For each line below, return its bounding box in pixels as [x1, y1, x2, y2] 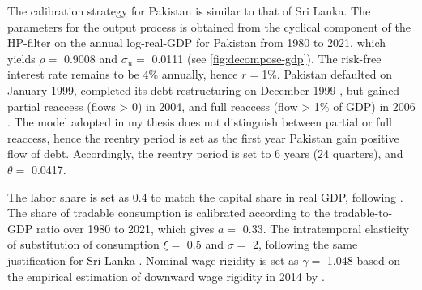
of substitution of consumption [7, 236, 160, 253]
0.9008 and [63, 49, 118, 66]
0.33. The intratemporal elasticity [242, 220, 410, 237]
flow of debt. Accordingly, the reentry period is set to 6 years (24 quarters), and [7, 145, 403, 162]
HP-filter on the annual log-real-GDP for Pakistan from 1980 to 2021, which [7, 34, 386, 51]
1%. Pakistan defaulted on [262, 66, 393, 83]
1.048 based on [326, 251, 401, 268]
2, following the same [252, 236, 358, 253]
